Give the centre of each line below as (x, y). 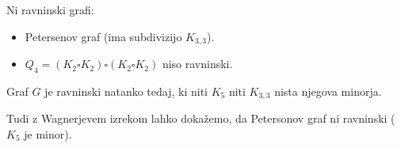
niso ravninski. (197, 64)
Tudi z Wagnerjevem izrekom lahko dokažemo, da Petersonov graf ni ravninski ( (201, 118)
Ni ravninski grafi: (50, 9)
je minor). (48, 133)
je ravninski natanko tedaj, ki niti (126, 91)
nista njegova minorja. (328, 91)
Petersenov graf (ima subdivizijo (103, 36)
